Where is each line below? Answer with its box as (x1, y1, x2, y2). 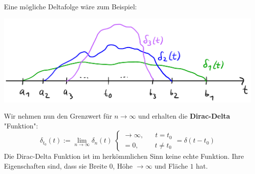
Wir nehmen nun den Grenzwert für (4, 111, 112, 121)
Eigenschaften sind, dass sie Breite (4, 160, 107, 171)
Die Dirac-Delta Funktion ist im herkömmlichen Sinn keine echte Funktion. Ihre (4, 151, 244, 161)
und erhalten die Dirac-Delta (138, 111, 230, 121)
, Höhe (113, 160, 133, 171)
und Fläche (154, 160, 188, 171)
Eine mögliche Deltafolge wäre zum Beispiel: (4, 1, 137, 11)
